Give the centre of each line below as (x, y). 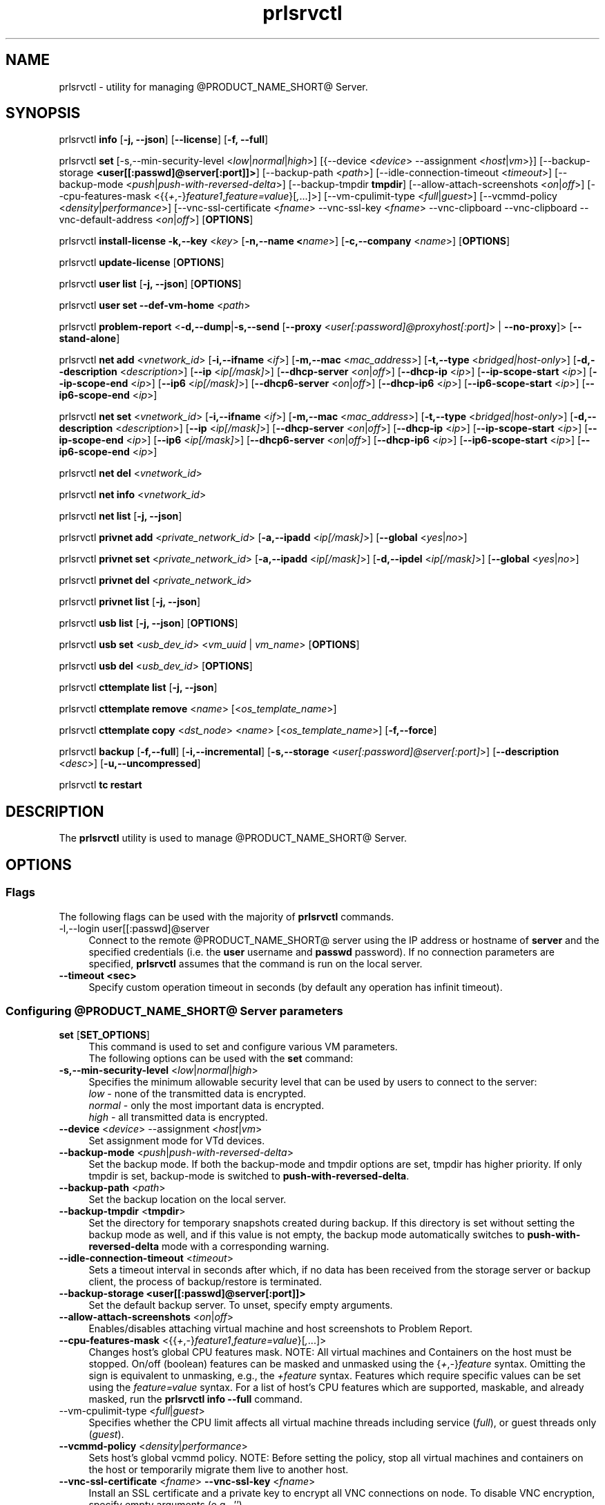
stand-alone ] (89, 339)
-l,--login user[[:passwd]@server (134, 928)
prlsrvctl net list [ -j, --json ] (121, 516)
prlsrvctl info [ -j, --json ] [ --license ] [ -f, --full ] (164, 140)
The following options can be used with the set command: (221, 1059)
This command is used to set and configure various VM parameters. (243, 1047)
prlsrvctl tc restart (100, 785)
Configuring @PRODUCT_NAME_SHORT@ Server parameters (174, 1011)
